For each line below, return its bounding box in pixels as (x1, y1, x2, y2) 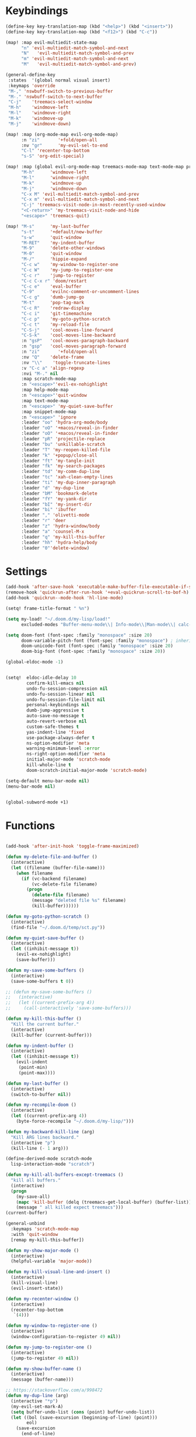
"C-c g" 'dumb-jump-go (20, 294, 84, 300)
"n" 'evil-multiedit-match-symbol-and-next (20, 45, 129, 51)
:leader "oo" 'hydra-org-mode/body (20, 420, 108, 425)
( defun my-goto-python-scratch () (5, 913, 90, 920)
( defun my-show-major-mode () (5, 1247, 80, 1254)
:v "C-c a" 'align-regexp (20, 365, 84, 371)
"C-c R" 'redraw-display (20, 305, 90, 311)
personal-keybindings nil (26, 702, 90, 708)
